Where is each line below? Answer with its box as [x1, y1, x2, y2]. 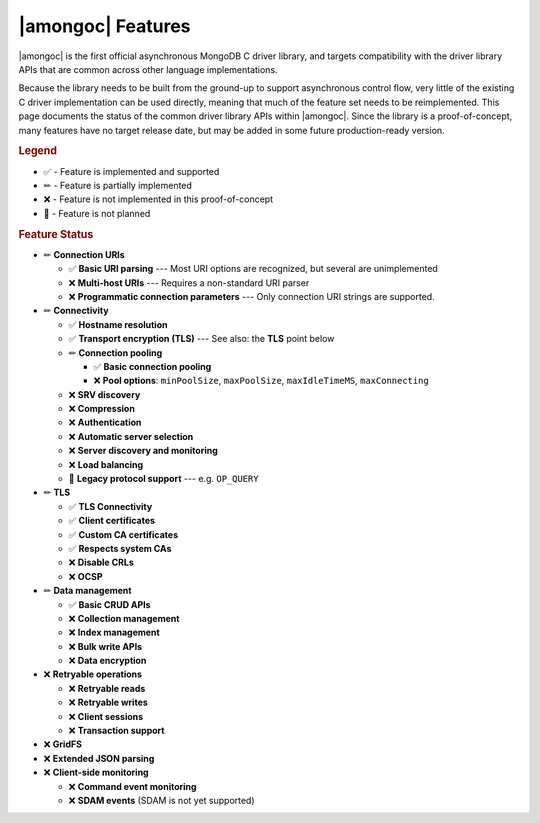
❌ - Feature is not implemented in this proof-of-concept [43, 193, 274, 205]
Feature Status [18, 227, 94, 241]
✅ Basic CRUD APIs [68, 598, 151, 610]
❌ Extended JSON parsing [43, 752, 155, 764]
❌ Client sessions [68, 710, 144, 722]
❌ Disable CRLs [68, 556, 135, 569]
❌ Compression [68, 403, 135, 415]
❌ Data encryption [68, 655, 147, 667]
